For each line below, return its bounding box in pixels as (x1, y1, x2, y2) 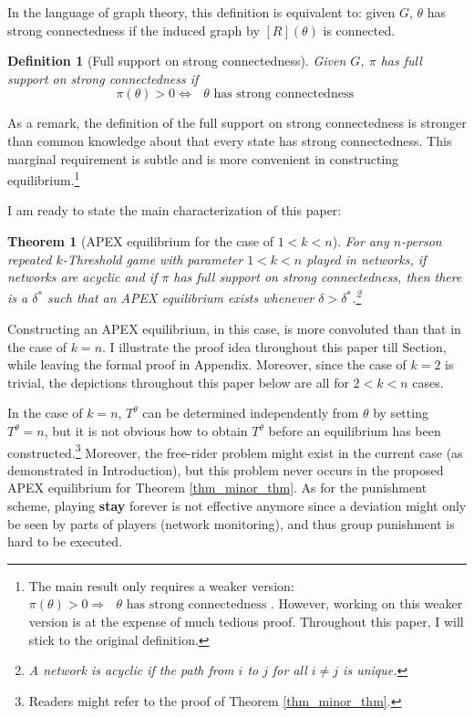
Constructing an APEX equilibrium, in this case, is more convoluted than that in (7, 319, 461, 338)
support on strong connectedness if (7, 68, 199, 88)
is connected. (323, 20, 396, 39)
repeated (7, 249, 52, 268)
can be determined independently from (142, 403, 359, 422)
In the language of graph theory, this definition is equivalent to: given (7, 3, 396, 21)
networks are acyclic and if (7, 267, 158, 286)
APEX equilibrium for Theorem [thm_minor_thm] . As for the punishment (7, 478, 428, 497)
